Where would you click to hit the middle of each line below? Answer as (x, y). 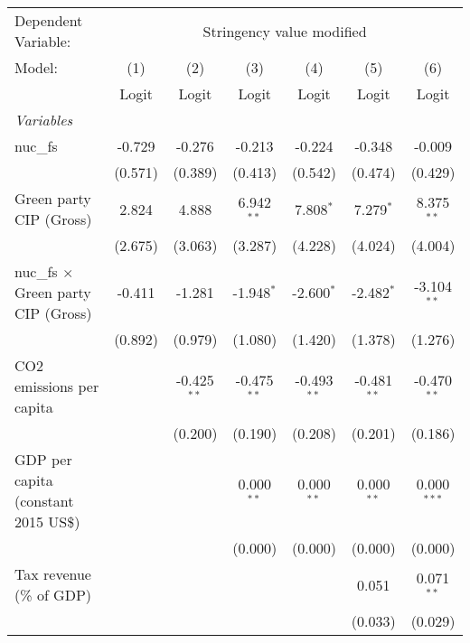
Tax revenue (53, 574)
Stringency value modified (285, 31)
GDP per (43, 459)
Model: (37, 67)
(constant (44, 501)
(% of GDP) (53, 595)
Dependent (49, 20)
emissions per (57, 386)
